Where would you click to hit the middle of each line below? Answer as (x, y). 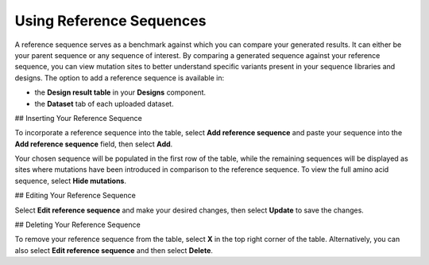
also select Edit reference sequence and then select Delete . (114, 250)
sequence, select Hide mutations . (71, 181)
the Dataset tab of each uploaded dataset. (104, 103)
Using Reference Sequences (110, 21)
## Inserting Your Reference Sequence (78, 118)
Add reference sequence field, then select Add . (94, 144)
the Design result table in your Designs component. (120, 92)
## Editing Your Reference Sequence (75, 196)
